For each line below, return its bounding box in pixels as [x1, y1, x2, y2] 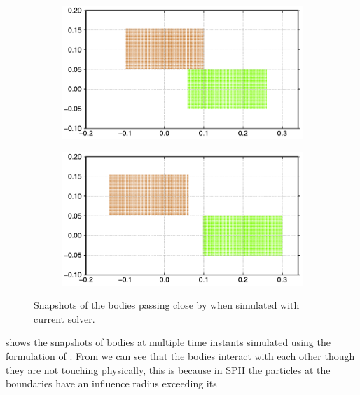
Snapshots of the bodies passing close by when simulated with [34, 298, 300, 312]
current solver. [34, 311, 95, 326]
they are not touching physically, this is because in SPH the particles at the [6, 362, 331, 377]
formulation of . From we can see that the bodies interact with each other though [6, 349, 355, 363]
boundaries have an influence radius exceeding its [6, 376, 217, 391]
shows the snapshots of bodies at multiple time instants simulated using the [6, 335, 331, 349]
